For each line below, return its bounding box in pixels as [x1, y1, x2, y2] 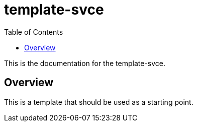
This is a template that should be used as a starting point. [4, 97, 193, 106]
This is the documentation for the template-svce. [4, 58, 165, 68]
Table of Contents [4, 27, 63, 36]
